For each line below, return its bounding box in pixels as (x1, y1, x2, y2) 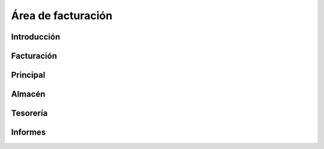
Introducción (11, 32, 61, 42)
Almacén (11, 89, 46, 99)
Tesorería (11, 108, 48, 118)
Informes (11, 127, 46, 138)
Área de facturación (11, 9, 113, 22)
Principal (11, 70, 46, 80)
